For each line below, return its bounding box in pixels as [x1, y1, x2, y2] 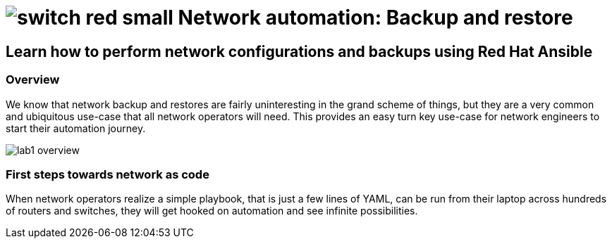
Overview [6, 72, 60, 87]
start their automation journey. [6, 122, 146, 134]
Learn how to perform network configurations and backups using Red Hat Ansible [6, 42, 593, 60]
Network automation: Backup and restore [178, 6, 573, 30]
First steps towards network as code [6, 167, 209, 181]
